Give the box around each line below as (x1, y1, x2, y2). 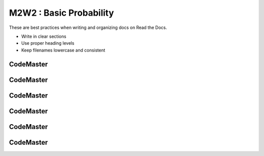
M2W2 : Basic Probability (9, 7, 114, 18)
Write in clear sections (21, 33, 66, 39)
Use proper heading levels (21, 40, 74, 46)
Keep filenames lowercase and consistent (21, 47, 106, 53)
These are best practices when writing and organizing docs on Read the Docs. (9, 25, 167, 30)
